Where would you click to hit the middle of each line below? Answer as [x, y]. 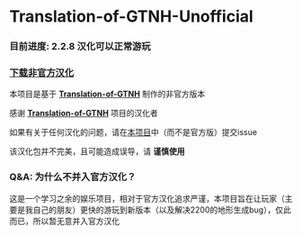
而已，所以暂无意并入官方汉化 [64, 221]
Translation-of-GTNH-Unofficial [131, 17]
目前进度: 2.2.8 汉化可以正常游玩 [80, 47]
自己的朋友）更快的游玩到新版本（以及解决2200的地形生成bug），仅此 [162, 210]
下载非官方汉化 [42, 73]
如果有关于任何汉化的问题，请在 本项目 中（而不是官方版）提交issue [133, 132]
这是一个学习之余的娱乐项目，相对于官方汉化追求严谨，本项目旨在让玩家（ [147, 198]
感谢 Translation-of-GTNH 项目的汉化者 [84, 113]
